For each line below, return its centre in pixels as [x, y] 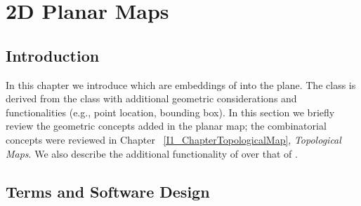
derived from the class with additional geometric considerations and [151, 98]
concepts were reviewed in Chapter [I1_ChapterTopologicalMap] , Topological [173, 139]
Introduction [53, 55]
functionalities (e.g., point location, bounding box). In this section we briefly [170, 112]
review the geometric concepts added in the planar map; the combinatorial [166, 126]
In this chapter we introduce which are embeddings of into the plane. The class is [181, 84]
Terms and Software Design [108, 191]
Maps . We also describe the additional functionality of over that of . [152, 153]
